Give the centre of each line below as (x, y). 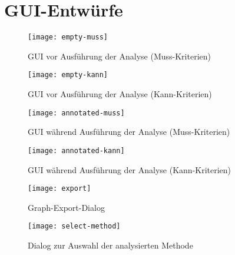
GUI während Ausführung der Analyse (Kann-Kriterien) (130, 169)
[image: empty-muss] (68, 37)
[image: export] (59, 189)
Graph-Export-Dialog (66, 207)
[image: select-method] (74, 226)
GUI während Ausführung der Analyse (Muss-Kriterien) (129, 132)
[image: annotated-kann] (76, 150)
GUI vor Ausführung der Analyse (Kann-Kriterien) (120, 94)
